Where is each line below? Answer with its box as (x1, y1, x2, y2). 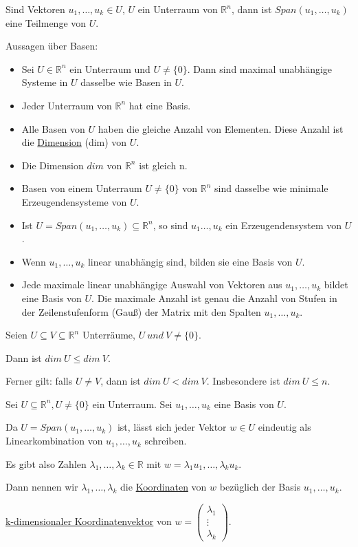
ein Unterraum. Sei (92, 396, 172, 411)
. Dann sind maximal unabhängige (187, 61, 333, 76)
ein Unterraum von (137, 2, 218, 16)
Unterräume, (82, 328, 135, 342)
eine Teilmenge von (5, 15, 87, 30)
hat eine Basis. (128, 98, 191, 112)
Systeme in (21, 75, 68, 89)
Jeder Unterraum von (21, 98, 112, 112)
